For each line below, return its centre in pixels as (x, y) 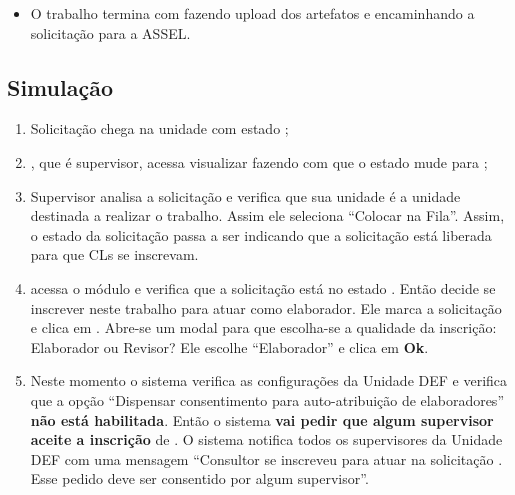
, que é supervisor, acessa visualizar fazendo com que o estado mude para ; (259, 161)
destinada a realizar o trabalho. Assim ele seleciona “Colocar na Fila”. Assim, (267, 215)
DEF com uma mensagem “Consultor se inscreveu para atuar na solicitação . (266, 458)
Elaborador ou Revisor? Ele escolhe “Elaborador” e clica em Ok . (229, 346)
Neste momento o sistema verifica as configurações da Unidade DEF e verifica (269, 380)
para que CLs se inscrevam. (114, 254)
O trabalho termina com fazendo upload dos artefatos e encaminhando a (252, 13)
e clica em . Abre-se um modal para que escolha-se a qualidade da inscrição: (263, 327)
